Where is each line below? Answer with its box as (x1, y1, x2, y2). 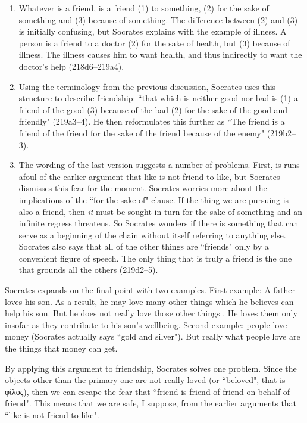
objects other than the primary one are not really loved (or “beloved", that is (5, 374, 286, 386)
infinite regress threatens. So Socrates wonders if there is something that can (18, 217, 299, 229)
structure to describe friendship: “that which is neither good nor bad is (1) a (18, 92, 298, 104)
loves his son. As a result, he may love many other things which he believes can (5, 295, 294, 307)
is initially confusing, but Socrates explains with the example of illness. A (18, 25, 287, 38)
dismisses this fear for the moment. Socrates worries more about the (18, 182, 267, 194)
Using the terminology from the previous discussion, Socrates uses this (18, 80, 276, 92)
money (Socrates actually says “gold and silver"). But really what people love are (5, 330, 300, 343)
